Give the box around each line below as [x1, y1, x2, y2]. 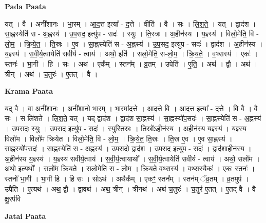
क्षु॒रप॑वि [5, 193, 21, 204]
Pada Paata [5, 1, 46, 11]
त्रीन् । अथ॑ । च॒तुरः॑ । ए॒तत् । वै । [5, 68, 98, 79]
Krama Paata [5, 86, 53, 96]
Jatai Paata [5, 210, 46, 221]
